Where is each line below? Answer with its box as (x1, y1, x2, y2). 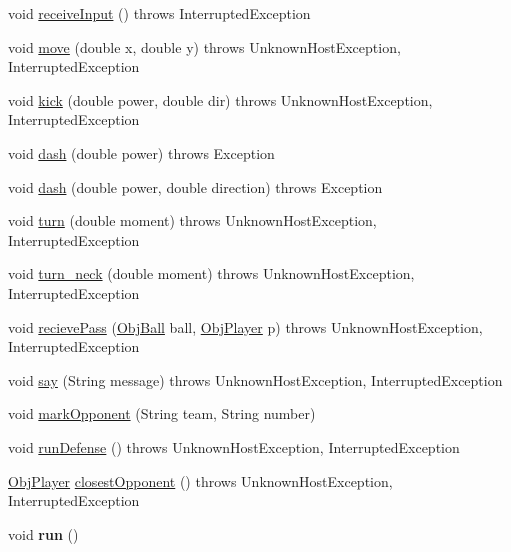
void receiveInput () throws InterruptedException (8, 3, 311, 23)
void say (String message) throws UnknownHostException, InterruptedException (8, 369, 503, 390)
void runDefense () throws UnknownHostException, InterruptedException (8, 436, 460, 457)
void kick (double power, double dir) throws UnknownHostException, (8, 89, 433, 110)
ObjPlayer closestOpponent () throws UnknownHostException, (8, 470, 393, 491)
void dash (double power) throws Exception (8, 142, 275, 163)
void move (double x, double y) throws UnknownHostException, (8, 36, 401, 57)
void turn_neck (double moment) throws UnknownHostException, (8, 263, 415, 284)
